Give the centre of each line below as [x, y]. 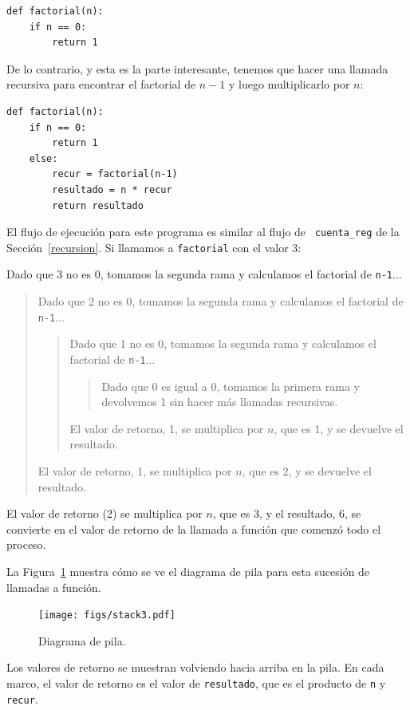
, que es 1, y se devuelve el [339, 428]
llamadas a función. [54, 587]
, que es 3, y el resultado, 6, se [287, 513]
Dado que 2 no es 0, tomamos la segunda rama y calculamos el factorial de [221, 301]
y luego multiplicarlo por [290, 84]
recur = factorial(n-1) [115, 174]
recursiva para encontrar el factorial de [101, 84]
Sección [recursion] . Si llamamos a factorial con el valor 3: [154, 247]
